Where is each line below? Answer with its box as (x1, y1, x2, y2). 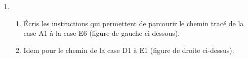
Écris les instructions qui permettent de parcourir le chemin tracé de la (23, 18, 244, 28)
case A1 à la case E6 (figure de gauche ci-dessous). (23, 28, 180, 38)
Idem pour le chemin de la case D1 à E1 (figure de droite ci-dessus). (23, 44, 234, 55)
